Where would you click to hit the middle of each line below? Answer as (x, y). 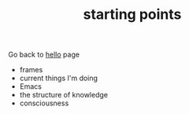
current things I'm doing (59, 78)
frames (31, 70)
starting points (132, 15)
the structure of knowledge (64, 95)
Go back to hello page (44, 55)
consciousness (44, 103)
